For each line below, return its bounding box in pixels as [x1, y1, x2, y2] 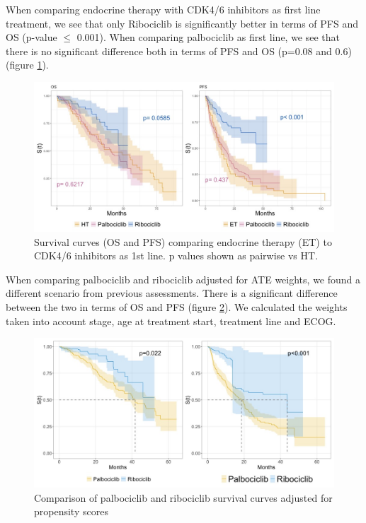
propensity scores [34, 504, 108, 519]
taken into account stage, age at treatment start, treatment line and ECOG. [6, 313, 336, 328]
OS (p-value [6, 30, 57, 45]
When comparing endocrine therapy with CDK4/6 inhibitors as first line [6, 2, 321, 16]
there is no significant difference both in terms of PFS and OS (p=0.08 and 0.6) [6, 43, 352, 58]
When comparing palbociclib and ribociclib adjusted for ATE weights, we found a [6, 271, 361, 286]
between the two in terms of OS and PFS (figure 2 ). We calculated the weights [6, 299, 348, 314]
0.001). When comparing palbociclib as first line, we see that [76, 30, 341, 45]
